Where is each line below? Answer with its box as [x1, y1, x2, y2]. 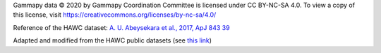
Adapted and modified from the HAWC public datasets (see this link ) [13, 36, 212, 45]
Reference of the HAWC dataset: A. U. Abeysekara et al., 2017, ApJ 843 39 [13, 23, 230, 31]
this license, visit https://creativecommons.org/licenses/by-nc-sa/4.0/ [13, 10, 217, 19]
